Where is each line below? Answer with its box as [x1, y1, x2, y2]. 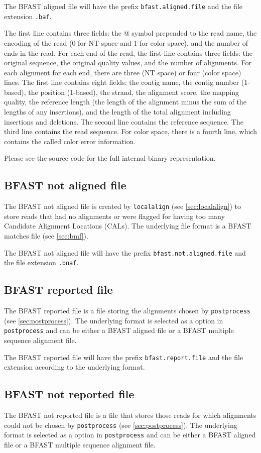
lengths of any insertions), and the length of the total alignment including [4, 106, 231, 117]
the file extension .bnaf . [4, 257, 79, 268]
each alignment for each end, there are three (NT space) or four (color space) [4, 67, 241, 77]
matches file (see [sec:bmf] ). [4, 231, 88, 241]
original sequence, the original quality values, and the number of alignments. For [4, 57, 251, 68]
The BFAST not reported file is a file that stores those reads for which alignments [4, 410, 256, 420]
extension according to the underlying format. [4, 362, 145, 372]
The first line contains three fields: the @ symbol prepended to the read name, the [4, 28, 257, 38]
